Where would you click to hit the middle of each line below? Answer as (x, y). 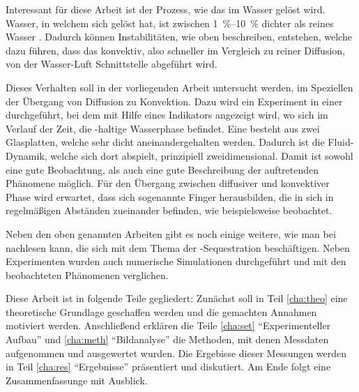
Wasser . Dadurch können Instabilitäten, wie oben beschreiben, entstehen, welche (179, 37)
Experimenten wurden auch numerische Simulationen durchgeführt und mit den (176, 261)
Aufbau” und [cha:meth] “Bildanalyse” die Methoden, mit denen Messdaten (167, 339)
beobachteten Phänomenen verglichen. (87, 274)
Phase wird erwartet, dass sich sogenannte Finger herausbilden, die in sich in (170, 196)
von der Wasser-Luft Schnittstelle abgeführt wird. (112, 64)
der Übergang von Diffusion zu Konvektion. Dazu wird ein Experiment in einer (174, 101)
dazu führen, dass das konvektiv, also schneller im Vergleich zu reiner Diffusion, (175, 50)
